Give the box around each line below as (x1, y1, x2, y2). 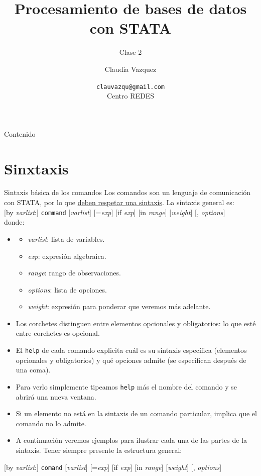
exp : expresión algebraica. (28, 250, 106, 261)
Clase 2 (119, 47, 142, 57)
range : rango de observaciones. (28, 267, 121, 278)
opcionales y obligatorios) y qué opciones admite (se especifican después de (16, 354, 246, 365)
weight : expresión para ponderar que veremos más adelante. (28, 301, 211, 312)
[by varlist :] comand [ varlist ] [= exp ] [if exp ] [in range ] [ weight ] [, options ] (4, 461, 222, 472)
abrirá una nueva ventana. (16, 391, 96, 402)
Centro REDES (106, 90, 155, 101)
